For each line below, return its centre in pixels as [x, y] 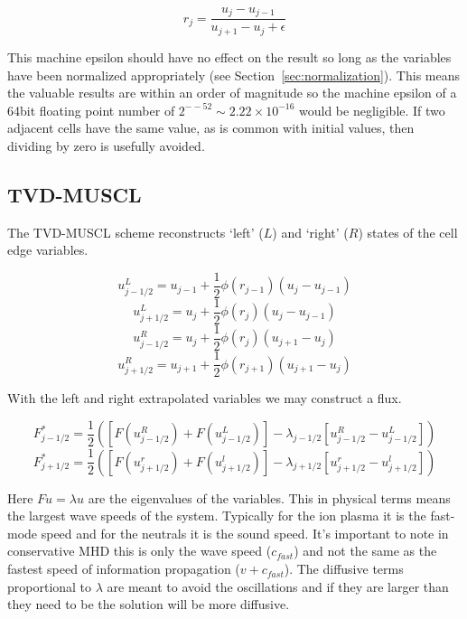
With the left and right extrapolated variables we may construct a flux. [205, 398]
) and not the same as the [365, 551]
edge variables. [48, 250]
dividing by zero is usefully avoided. [106, 145]
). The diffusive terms [344, 569]
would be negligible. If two [372, 110]
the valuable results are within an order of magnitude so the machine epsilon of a [232, 93]
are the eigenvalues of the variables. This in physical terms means [269, 497]
